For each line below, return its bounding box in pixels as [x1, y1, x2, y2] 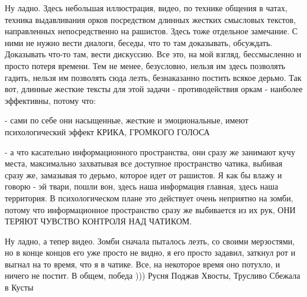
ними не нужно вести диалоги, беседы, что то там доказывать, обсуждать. [5, 36, 273, 48]
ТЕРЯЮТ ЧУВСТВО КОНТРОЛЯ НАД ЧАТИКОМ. [5, 215, 192, 227]
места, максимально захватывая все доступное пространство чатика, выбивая [5, 157, 283, 169]
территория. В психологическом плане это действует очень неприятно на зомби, [5, 191, 293, 204]
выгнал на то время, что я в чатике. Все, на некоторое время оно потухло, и [5, 257, 280, 270]
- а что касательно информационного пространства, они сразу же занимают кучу [5, 145, 295, 158]
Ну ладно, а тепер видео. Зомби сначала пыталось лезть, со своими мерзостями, [5, 234, 295, 247]
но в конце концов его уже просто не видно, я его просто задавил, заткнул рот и [5, 246, 296, 259]
